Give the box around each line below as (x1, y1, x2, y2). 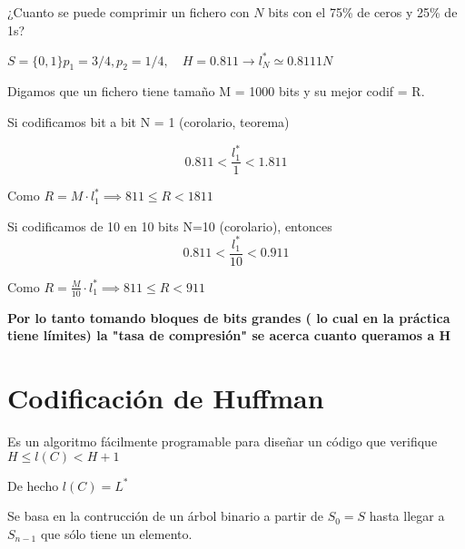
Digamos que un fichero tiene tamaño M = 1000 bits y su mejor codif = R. (7, 82, 425, 101)
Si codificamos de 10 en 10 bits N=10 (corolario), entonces (7, 216, 332, 235)
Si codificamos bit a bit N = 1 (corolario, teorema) (7, 113, 290, 132)
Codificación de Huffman (7, 379, 324, 417)
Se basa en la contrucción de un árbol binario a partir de (7, 506, 323, 525)
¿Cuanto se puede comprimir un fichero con (7, 3, 250, 21)
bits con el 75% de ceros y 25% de (268, 3, 458, 21)
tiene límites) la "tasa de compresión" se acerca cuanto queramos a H (7, 326, 451, 345)
